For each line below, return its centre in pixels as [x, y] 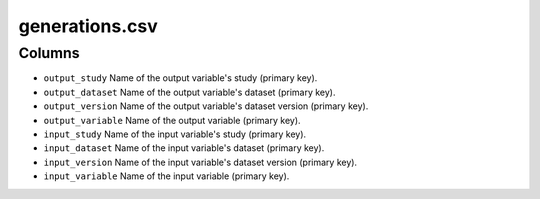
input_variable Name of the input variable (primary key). [166, 176]
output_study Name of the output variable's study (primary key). [180, 78]
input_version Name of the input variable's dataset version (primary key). [200, 162]
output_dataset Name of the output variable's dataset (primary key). [189, 92]
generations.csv [88, 26]
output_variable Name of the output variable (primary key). [172, 120]
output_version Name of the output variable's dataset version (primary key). [206, 106]
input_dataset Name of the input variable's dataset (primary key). [184, 148]
